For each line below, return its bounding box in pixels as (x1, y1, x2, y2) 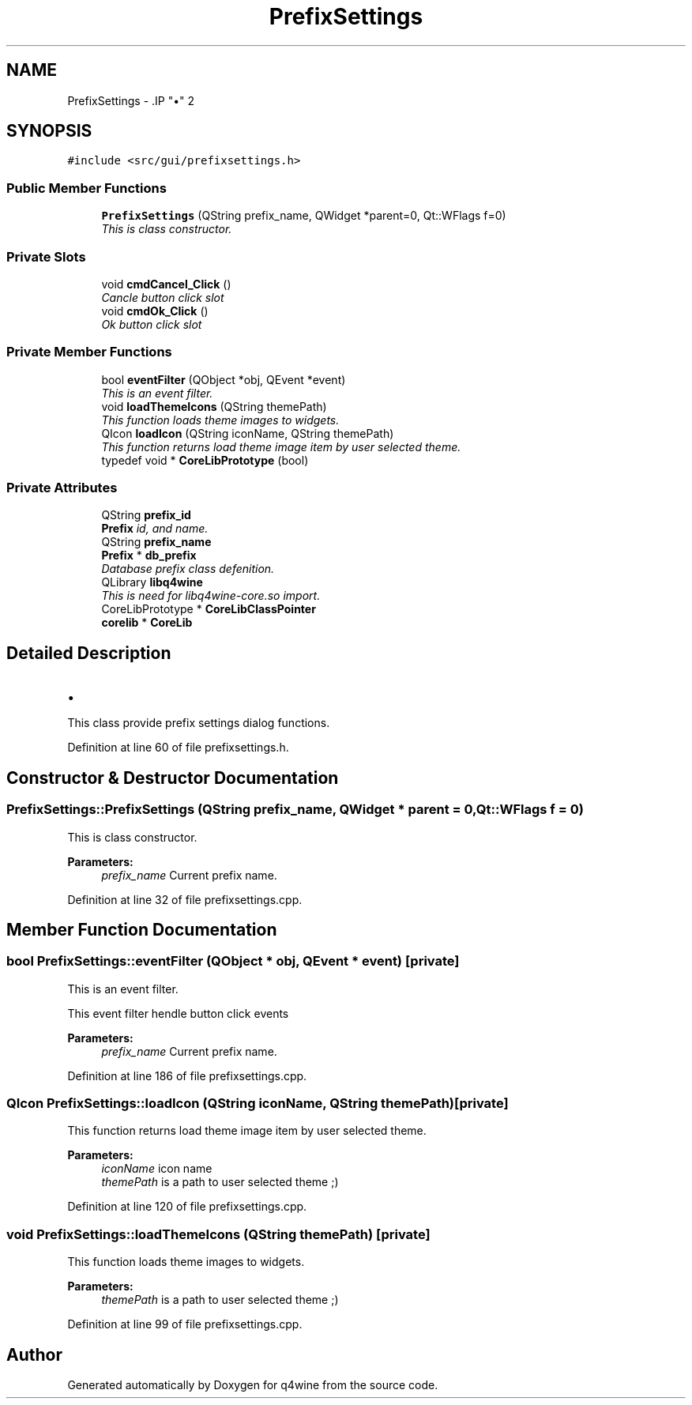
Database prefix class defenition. (101, 562, 275, 576)
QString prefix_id (101, 508, 191, 522)
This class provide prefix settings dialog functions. (67, 716, 330, 730)
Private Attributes (6, 480, 118, 496)
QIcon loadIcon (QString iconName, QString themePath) (101, 426, 394, 440)
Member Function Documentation (6, 919, 277, 940)
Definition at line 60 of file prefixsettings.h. (67, 740, 289, 755)
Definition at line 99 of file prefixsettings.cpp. (67, 1317, 303, 1332)
